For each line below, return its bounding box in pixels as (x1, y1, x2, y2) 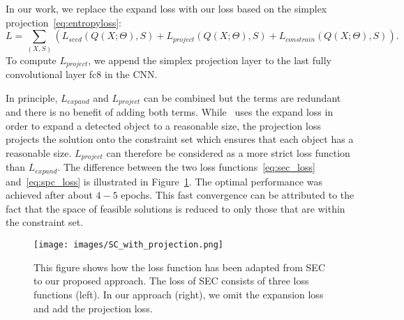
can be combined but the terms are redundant (144, 90, 341, 105)
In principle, (6, 90, 58, 105)
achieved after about (6, 188, 93, 202)
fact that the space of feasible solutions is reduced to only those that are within (6, 201, 345, 215)
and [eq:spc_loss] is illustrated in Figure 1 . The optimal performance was (6, 174, 322, 188)
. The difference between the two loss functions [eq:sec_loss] (57, 160, 315, 174)
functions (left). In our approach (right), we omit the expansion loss (33, 287, 324, 301)
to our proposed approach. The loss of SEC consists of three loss (33, 273, 309, 288)
